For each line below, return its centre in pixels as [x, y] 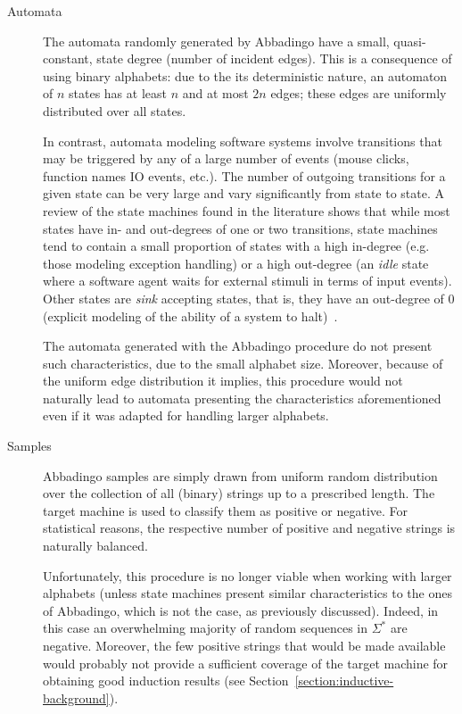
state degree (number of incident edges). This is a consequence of [274, 58]
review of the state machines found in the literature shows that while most [247, 210]
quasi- [410, 41]
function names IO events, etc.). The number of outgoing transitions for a [244, 175]
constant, [68, 58]
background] [76, 697]
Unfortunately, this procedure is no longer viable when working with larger [247, 575]
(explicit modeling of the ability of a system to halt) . [190, 315]
